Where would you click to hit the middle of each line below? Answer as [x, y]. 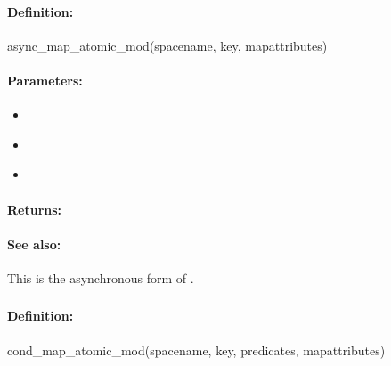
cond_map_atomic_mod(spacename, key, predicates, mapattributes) [196, 350]
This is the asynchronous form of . [101, 277]
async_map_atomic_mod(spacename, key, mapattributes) [167, 45]
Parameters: [45, 80]
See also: [34, 244]
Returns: [35, 209]
